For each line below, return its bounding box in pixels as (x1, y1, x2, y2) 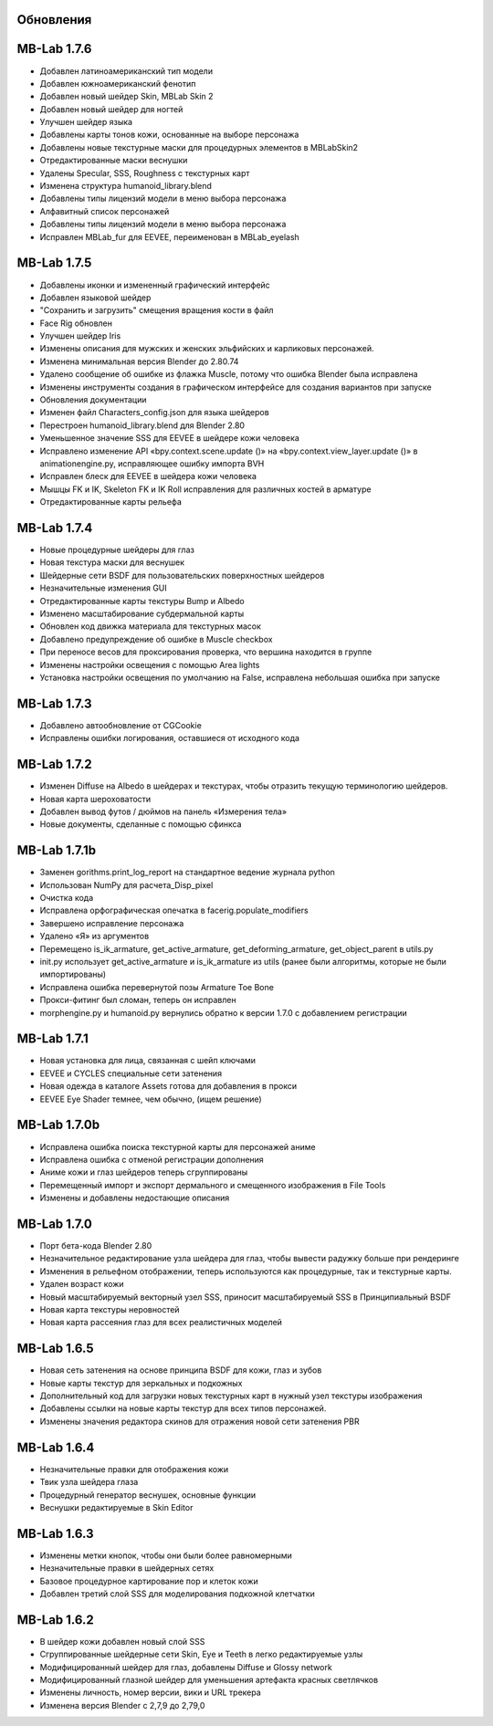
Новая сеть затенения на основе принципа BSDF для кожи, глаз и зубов (39, 1365, 322, 1376)
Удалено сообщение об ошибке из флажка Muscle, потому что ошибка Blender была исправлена (39, 369, 419, 380)
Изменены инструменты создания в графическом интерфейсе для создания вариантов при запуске (39, 382, 433, 392)
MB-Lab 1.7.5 (16, 256, 92, 271)
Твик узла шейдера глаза (39, 1477, 139, 1488)
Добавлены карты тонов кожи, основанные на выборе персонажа (39, 129, 299, 141)
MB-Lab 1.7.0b (16, 1117, 100, 1133)
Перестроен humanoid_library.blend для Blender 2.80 (39, 420, 246, 431)
